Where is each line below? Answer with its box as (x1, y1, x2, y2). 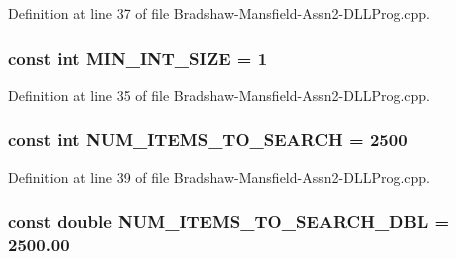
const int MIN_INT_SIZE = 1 (8, 45, 268, 70)
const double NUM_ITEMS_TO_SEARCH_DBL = (8, 209, 450, 234)
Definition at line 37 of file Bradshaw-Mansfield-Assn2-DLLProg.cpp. (8, 3, 430, 23)
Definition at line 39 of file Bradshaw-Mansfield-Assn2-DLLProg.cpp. (8, 166, 430, 187)
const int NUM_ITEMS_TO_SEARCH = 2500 (8, 127, 408, 152)
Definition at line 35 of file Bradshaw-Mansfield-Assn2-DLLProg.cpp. (8, 84, 430, 105)
